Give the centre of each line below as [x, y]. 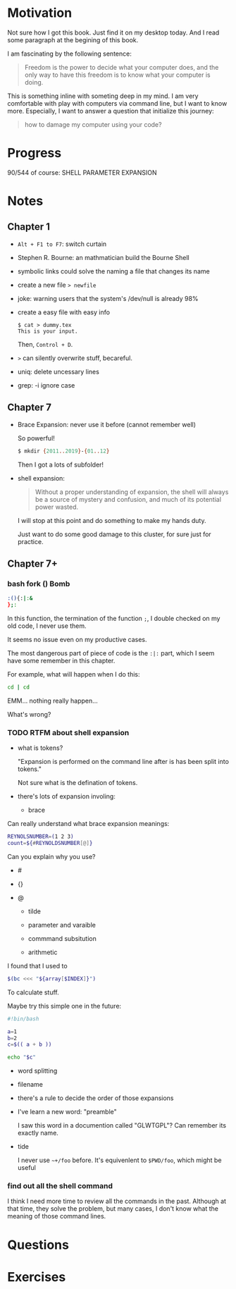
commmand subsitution [62, 938]
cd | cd [19, 687]
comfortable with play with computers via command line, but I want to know [117, 103]
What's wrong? [29, 714]
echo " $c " [22, 1057]
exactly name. [38, 1133]
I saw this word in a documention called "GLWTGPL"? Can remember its [122, 1125]
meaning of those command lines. [57, 1216]
